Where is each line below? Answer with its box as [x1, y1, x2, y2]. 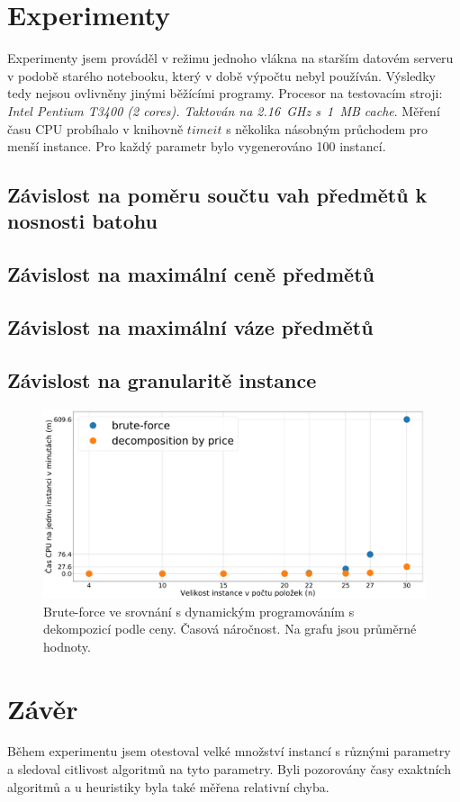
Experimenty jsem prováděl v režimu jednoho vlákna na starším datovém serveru [7, 49, 454, 68]
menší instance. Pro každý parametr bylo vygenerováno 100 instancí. [7, 137, 386, 156]
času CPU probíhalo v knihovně [7, 119, 184, 138]
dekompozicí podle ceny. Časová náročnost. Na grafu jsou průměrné [43, 619, 417, 638]
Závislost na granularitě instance [7, 365, 317, 393]
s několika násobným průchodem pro [226, 119, 428, 138]
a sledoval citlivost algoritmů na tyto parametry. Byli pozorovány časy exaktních [7, 760, 451, 779]
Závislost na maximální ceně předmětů [7, 260, 374, 288]
